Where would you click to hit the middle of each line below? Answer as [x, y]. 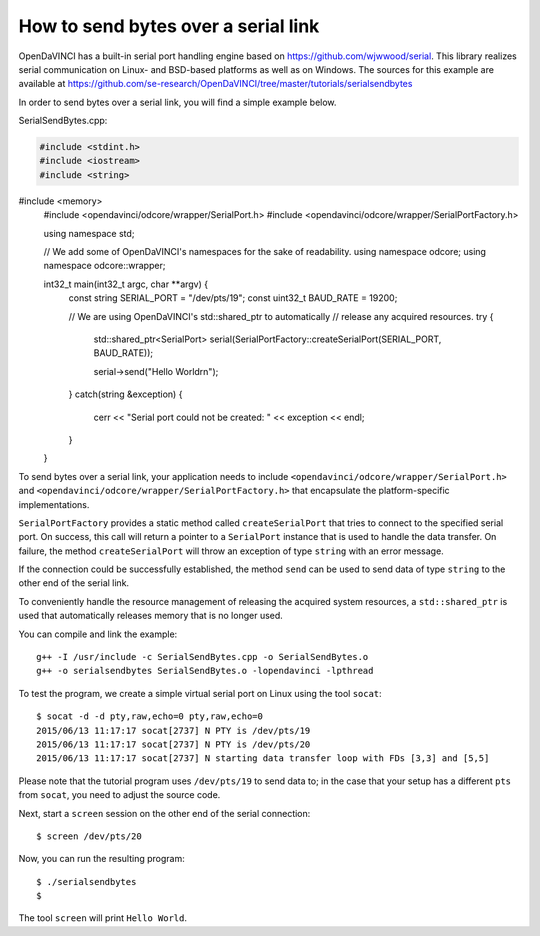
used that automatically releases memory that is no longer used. [151, 616]
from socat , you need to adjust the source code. [119, 795]
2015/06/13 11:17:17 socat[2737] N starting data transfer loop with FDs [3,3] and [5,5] [263, 758]
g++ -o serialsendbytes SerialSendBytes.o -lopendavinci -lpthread [205, 671]
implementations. [54, 504]
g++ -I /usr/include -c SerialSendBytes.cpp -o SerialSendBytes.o [202, 657]
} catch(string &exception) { [125, 394]
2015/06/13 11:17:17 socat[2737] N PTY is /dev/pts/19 [173, 730]
